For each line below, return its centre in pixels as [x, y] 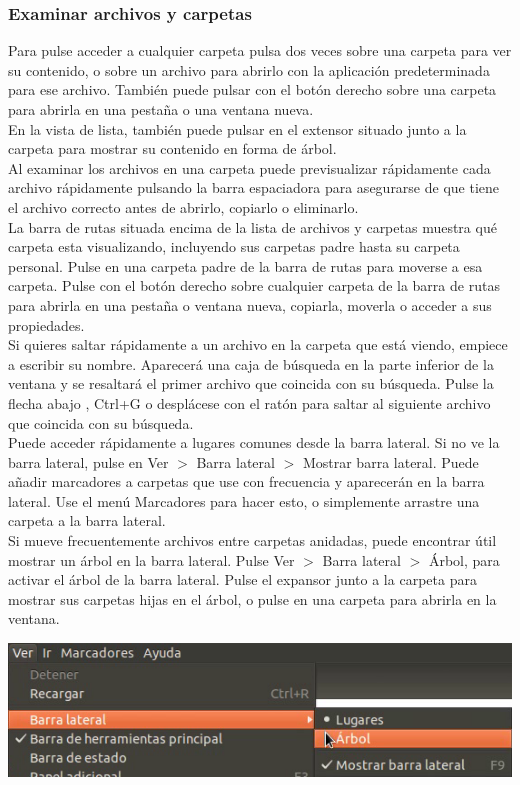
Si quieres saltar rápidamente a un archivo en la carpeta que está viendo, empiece [258, 344]
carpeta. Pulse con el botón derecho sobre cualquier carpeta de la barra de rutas [254, 285]
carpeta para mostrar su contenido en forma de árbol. [172, 148]
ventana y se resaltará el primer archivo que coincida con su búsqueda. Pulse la [251, 383]
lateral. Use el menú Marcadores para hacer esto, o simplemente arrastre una [244, 500]
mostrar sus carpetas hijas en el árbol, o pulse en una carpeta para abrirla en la [252, 598]
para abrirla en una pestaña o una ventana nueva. [161, 109]
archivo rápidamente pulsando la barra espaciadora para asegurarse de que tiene [254, 187]
